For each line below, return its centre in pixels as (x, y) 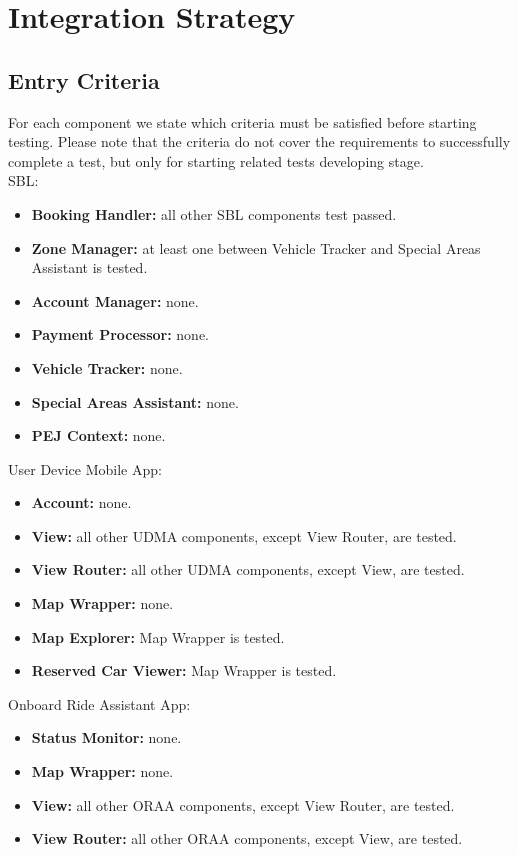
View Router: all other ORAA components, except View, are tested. (247, 838)
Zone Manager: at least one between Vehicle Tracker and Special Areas (256, 247)
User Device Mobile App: (85, 468)
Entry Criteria (84, 79)
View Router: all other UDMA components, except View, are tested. (248, 569)
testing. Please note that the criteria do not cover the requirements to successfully (259, 141)
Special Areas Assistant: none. (135, 401)
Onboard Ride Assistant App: (99, 703)
